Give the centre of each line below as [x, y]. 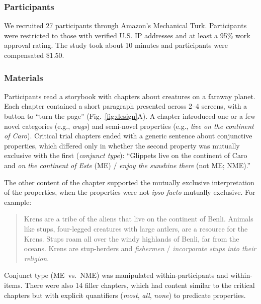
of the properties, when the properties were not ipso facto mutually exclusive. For [130, 192]
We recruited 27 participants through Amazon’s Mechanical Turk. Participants [125, 25]
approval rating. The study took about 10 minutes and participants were [116, 45]
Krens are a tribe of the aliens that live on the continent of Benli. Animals [139, 219]
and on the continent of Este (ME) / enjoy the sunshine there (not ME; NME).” [127, 165]
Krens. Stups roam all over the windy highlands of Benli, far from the [132, 238]
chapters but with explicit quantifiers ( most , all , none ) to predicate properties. [125, 295]
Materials [24, 77]
